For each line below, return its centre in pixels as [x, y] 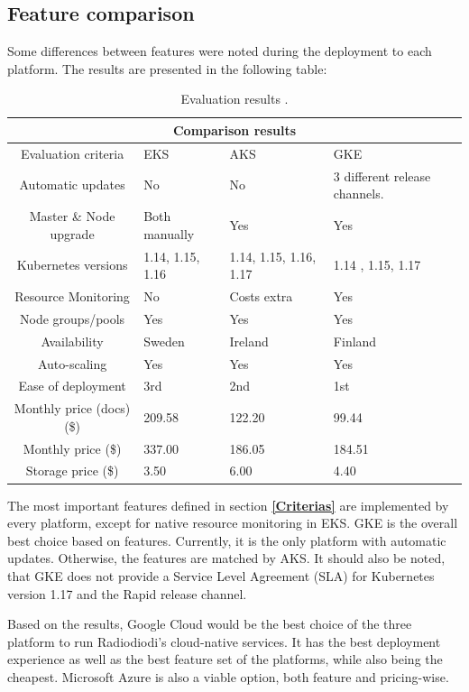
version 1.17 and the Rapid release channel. [127, 593]
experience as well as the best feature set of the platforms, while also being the [225, 659]
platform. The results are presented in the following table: [167, 68]
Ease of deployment [72, 386]
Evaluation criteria [72, 153]
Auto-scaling [72, 363]
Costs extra [261, 295]
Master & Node [72, 216]
